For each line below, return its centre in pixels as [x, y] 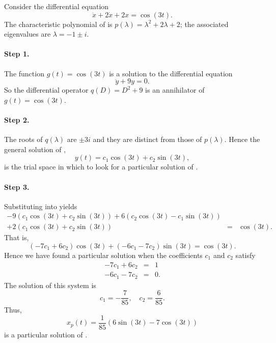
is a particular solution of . [46, 334]
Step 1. [17, 54]
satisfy [245, 255]
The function [24, 73]
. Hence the [242, 139]
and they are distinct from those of [147, 139]
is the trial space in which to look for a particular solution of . [101, 167]
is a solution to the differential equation [171, 73]
